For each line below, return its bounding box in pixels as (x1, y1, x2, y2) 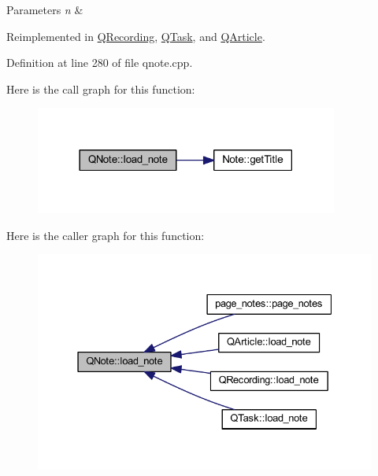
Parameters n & (6, 2, 83, 17)
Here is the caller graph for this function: (6, 227, 205, 243)
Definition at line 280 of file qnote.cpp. (6, 54, 193, 71)
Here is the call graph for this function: (6, 80, 195, 97)
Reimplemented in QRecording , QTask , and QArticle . (6, 28, 265, 44)
